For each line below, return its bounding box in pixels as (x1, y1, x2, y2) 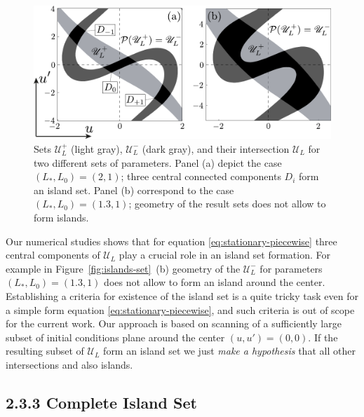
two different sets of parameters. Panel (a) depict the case (34, 155, 282, 170)
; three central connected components (121, 169, 281, 184)
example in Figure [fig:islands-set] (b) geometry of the (6, 261, 241, 275)
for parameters (259, 261, 323, 275)
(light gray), (71, 141, 123, 156)
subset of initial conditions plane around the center (6, 329, 225, 344)
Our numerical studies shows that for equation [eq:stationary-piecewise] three (6, 233, 337, 248)
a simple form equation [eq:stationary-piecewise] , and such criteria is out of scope (6, 302, 355, 317)
